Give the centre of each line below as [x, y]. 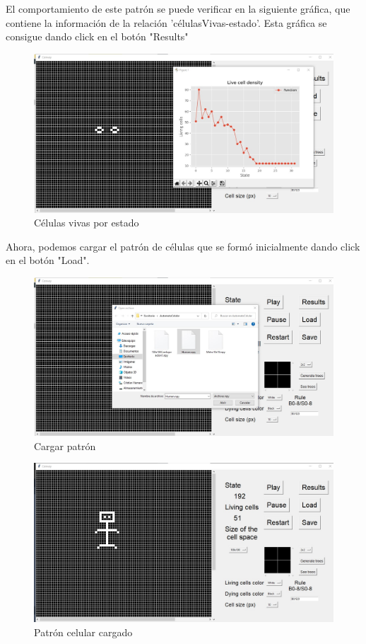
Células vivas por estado [87, 223]
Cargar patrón [65, 445]
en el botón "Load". [48, 260]
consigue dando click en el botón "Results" [97, 36]
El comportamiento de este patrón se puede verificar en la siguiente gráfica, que [178, 8]
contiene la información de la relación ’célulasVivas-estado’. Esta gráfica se [166, 22]
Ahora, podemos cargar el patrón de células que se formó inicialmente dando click [183, 246]
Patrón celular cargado [83, 632]
